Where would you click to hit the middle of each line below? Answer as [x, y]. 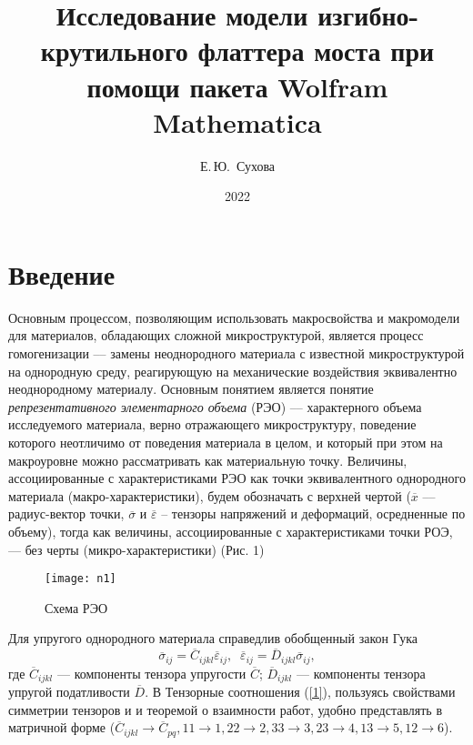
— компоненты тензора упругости [151, 673]
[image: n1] [81, 579]
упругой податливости [69, 692]
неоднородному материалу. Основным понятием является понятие [191, 389]
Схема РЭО [76, 607]
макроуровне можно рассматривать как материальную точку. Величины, [208, 460]
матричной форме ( [62, 727]
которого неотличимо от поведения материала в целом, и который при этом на [226, 442]
